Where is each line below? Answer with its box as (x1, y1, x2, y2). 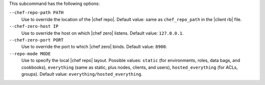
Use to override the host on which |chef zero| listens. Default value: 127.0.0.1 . (21, 30, 184, 36)
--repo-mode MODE (9, 51, 51, 56)
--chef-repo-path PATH (9, 10, 64, 16)
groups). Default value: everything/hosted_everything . (21, 71, 143, 77)
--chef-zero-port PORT (9, 37, 64, 42)
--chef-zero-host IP (9, 23, 59, 29)
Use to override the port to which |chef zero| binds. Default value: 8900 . (21, 44, 167, 50)
